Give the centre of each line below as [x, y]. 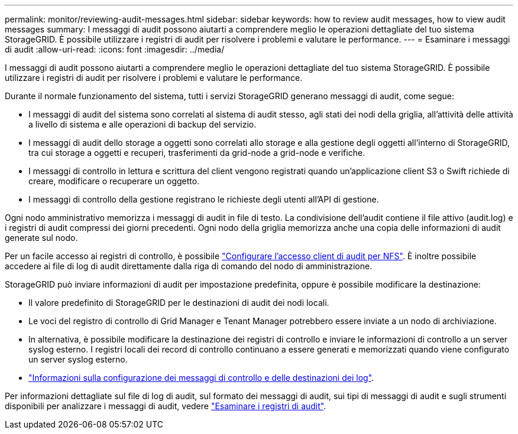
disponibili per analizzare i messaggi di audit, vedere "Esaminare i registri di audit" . [166, 406]
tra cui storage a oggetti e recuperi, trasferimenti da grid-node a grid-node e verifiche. [197, 153]
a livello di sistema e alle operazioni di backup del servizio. [143, 124]
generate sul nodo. [41, 238]
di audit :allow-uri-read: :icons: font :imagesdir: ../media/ [115, 49]
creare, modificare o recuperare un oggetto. [114, 181]
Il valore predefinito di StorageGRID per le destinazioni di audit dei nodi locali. [179, 303]
